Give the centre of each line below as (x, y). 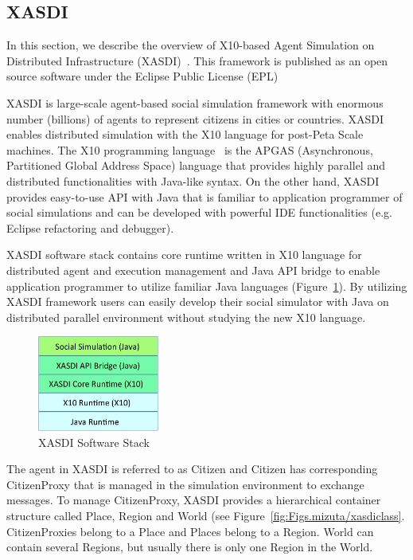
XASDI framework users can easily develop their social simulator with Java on (198, 302)
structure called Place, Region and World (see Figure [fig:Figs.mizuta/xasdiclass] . (206, 515)
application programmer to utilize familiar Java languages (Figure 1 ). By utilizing (207, 286)
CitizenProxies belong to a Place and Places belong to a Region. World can (190, 531)
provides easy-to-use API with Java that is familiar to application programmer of (205, 196)
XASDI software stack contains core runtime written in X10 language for (184, 255)
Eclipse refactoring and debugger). (90, 227)
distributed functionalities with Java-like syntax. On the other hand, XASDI (193, 180)
